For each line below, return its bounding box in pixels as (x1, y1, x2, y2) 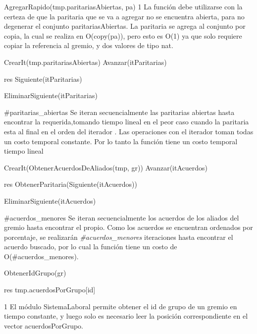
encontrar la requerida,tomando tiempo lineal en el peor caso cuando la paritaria (4, 116, 249, 127)
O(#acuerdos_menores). (4, 251, 79, 261)
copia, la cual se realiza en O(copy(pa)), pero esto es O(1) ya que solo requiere (4, 30, 242, 41)
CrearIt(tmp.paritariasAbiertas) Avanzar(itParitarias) (4, 56, 167, 67)
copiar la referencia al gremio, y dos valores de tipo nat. (4, 40, 173, 51)
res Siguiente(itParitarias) (4, 73, 82, 84)
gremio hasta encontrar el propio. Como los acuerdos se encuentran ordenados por (4, 222, 253, 232)
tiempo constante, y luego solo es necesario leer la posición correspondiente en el (4, 311, 248, 321)
